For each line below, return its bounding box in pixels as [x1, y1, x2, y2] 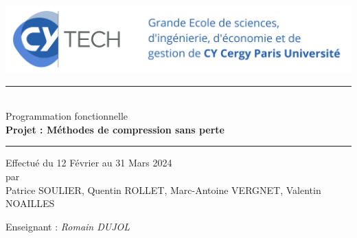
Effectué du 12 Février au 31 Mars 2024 [5, 155, 172, 170]
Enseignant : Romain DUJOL [5, 219, 130, 233]
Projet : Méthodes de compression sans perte [5, 122, 224, 136]
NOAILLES [5, 196, 55, 210]
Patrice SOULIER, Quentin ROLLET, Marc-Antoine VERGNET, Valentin [5, 182, 321, 197]
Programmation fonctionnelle [5, 109, 128, 123]
